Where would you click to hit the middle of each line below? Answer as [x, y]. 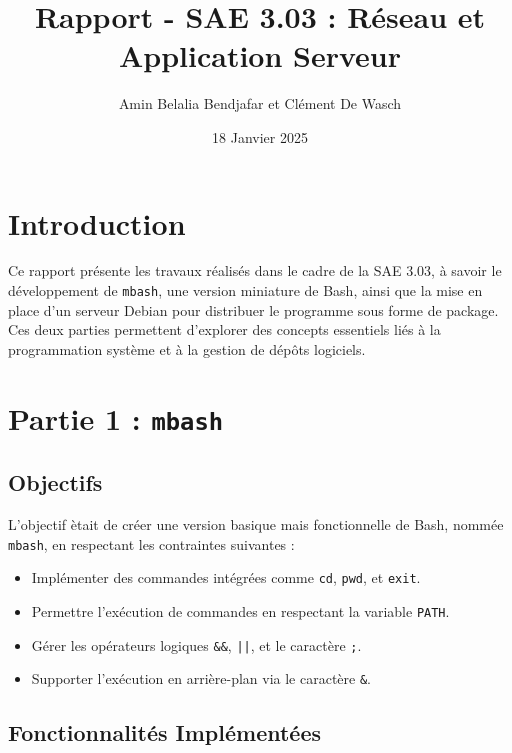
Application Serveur [260, 55]
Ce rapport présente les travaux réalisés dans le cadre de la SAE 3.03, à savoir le [255, 270]
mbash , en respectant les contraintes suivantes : [151, 543]
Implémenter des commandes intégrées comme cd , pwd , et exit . [226, 577]
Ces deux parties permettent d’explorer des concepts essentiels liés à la [224, 329]
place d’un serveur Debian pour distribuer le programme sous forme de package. [253, 309]
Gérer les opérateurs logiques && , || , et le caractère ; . [196, 644]
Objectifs [55, 482]
